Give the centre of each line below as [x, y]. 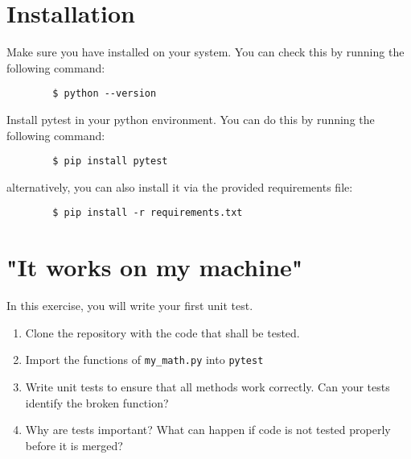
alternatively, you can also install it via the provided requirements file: [180, 186]
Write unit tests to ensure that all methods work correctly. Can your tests [208, 387]
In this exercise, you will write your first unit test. [130, 306]
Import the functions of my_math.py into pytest [144, 360]
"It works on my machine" [155, 267]
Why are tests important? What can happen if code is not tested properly [208, 430]
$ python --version [105, 94]
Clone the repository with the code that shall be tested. [162, 332]
